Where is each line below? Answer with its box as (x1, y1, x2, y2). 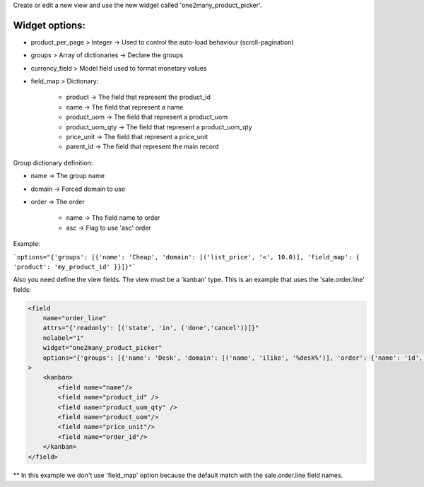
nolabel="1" (42, 334, 85, 342)
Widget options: (13, 19, 86, 31)
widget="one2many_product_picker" (42, 344, 163, 352)
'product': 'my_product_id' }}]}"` (13, 262, 137, 271)
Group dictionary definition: (13, 158, 93, 167)
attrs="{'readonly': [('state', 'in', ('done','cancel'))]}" (42, 324, 259, 332)
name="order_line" (42, 315, 107, 322)
